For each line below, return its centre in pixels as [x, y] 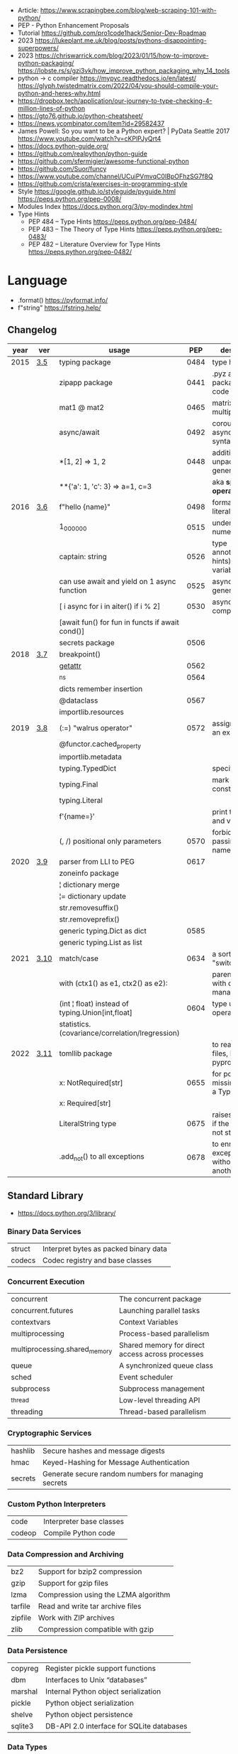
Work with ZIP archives [76, 1618]
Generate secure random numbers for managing [123, 1473]
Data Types [27, 1747]
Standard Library [45, 1196]
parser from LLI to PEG [97, 861]
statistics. [75, 1024]
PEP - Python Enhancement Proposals [73, 25]
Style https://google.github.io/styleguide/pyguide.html [96, 191]
